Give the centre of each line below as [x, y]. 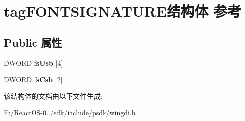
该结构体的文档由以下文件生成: [53, 96]
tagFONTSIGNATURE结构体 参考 [122, 11]
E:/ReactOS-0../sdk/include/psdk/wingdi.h [70, 112]
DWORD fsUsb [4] [34, 63]
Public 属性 [33, 42]
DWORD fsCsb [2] [33, 79]
